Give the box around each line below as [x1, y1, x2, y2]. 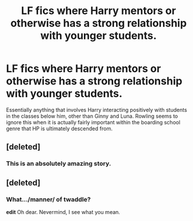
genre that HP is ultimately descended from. [6, 125, 113, 132]
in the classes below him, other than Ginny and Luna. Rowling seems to [6, 113, 178, 120]
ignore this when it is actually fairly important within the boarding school [6, 118, 181, 125]
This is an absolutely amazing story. [6, 159, 111, 168]
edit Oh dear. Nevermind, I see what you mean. [6, 208, 120, 215]
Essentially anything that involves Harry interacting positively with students [6, 106, 188, 113]
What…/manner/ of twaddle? [6, 195, 91, 203]
